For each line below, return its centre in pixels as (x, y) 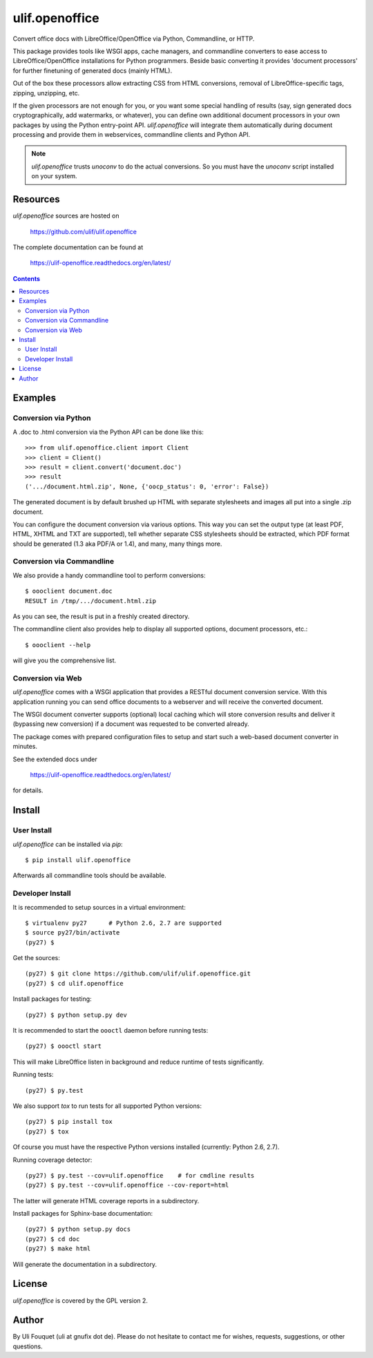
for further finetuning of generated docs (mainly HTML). (93, 70)
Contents (27, 278)
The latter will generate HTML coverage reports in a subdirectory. (106, 1201)
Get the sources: (36, 958)
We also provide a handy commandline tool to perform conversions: (109, 575)
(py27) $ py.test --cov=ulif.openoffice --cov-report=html (127, 1185)
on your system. (54, 176)
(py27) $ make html (58, 1249)
